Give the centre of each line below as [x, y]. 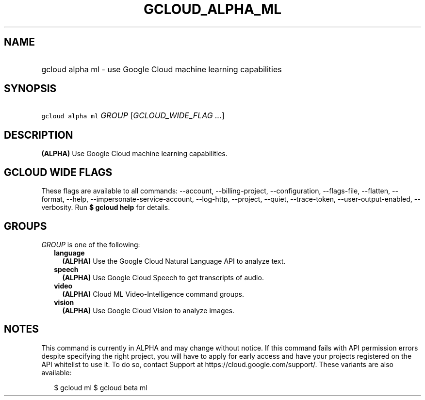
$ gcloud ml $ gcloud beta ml [101, 387]
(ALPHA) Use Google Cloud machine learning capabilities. [134, 154]
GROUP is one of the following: [91, 244]
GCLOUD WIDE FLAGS [58, 172]
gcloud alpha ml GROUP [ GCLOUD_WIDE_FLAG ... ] [133, 116]
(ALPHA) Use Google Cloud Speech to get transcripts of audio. [163, 277]
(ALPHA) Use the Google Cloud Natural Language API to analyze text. [174, 261]
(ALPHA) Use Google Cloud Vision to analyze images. [148, 310]
